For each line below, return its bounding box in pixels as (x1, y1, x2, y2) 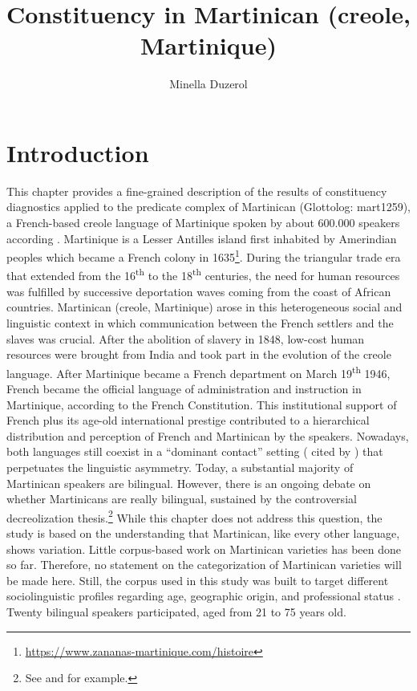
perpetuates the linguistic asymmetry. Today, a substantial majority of (6, 458, 354, 475)
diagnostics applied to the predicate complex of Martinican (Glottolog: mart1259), (6, 198, 411, 215)
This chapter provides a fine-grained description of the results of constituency (6, 182, 387, 199)
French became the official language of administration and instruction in (6, 380, 362, 396)
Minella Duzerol (169, 75, 248, 92)
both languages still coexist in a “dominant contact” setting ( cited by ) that (6, 443, 383, 460)
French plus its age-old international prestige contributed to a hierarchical (6, 412, 370, 429)
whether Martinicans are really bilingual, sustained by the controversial (6, 490, 357, 507)
